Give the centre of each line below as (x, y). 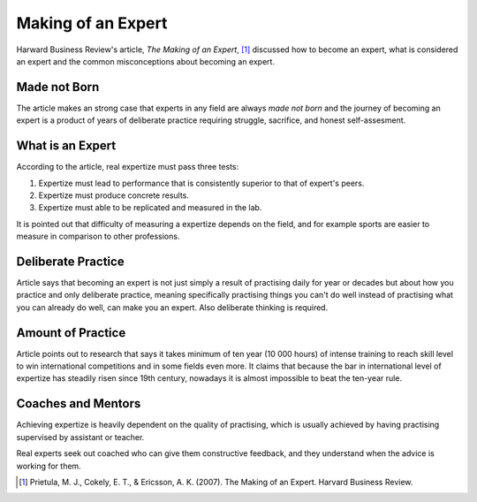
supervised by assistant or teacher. (80, 437)
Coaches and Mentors (79, 403)
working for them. (49, 466)
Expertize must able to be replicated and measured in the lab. (150, 208)
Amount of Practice (71, 333)
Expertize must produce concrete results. (114, 195)
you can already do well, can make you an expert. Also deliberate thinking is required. (172, 307)
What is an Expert (66, 146)
